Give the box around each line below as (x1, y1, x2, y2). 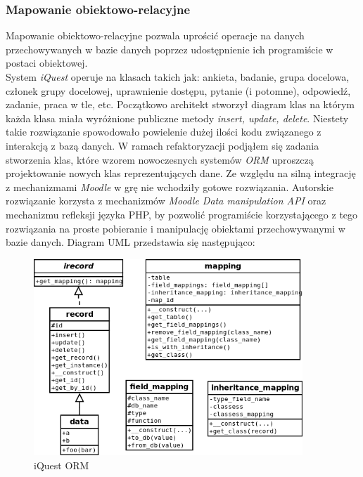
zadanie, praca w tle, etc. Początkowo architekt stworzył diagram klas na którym (6, 97, 355, 112)
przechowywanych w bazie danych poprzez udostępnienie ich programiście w (6, 41, 333, 56)
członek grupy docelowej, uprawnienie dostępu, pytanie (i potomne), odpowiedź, (6, 83, 351, 98)
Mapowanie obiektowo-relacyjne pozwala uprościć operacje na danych (6, 28, 305, 43)
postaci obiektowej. (6, 55, 88, 70)
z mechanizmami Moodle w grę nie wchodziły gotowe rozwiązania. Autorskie (6, 179, 333, 194)
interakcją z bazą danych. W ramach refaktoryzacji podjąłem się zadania (6, 138, 319, 152)
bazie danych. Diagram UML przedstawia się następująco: (6, 235, 255, 249)
